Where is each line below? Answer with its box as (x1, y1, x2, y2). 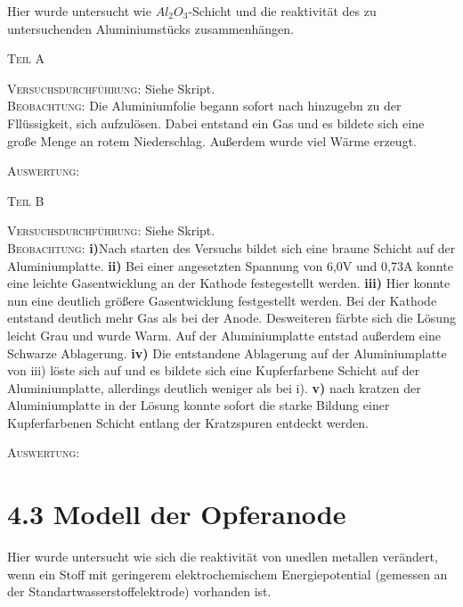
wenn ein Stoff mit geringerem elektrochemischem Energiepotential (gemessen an (7, 564, 448, 583)
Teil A (7, 49, 45, 68)
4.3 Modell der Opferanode (7, 496, 346, 532)
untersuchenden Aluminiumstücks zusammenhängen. (7, 19, 294, 37)
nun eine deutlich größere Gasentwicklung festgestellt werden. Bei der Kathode (7, 291, 437, 309)
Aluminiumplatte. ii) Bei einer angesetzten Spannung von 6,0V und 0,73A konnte (7, 256, 453, 275)
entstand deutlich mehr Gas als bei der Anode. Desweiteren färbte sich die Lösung (7, 308, 456, 327)
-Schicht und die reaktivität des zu (188, 2, 377, 20)
